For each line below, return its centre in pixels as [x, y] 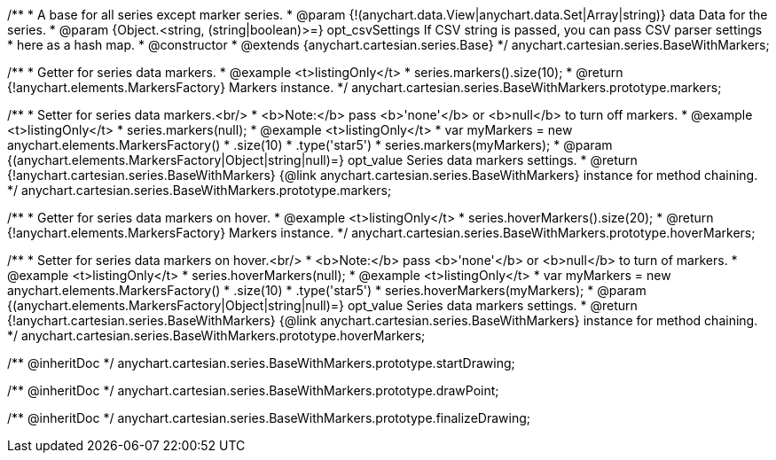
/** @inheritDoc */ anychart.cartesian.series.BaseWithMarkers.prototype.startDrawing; [261, 363]
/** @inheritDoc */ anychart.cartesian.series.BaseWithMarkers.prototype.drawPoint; [253, 390]
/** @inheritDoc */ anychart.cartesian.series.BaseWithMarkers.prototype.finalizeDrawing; [269, 418]
